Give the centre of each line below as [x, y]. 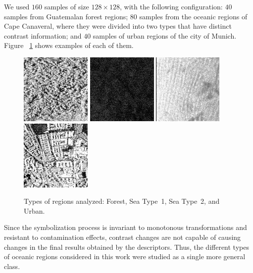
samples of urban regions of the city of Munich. [165, 35]
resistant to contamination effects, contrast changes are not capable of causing [123, 237]
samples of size [67, 6]
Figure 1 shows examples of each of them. [69, 45]
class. [12, 266]
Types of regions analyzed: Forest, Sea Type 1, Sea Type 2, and [122, 201]
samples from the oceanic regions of [193, 16]
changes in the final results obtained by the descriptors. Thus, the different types [126, 247]
